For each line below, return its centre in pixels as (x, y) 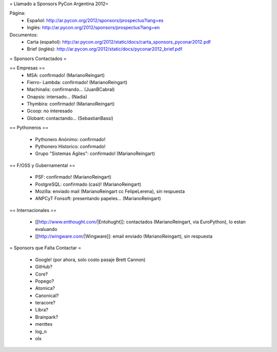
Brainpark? (47, 317)
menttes (44, 324)
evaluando (46, 229)
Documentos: (24, 35)
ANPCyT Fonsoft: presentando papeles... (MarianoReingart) (98, 199)
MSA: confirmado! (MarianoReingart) (66, 75)
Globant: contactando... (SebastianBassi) (70, 118)
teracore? (45, 303)
